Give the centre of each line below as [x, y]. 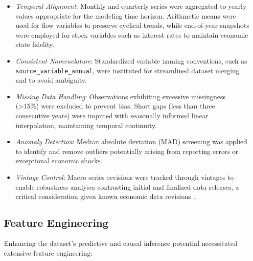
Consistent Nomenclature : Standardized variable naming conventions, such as [131, 60]
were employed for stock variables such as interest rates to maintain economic [132, 34]
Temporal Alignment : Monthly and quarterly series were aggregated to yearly [131, 6]
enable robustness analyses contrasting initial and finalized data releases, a [127, 186]
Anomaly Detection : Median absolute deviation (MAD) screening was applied [131, 141]
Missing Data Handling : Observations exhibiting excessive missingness [120, 96]
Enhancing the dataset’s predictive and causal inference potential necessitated [121, 243]
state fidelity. [35, 44]
